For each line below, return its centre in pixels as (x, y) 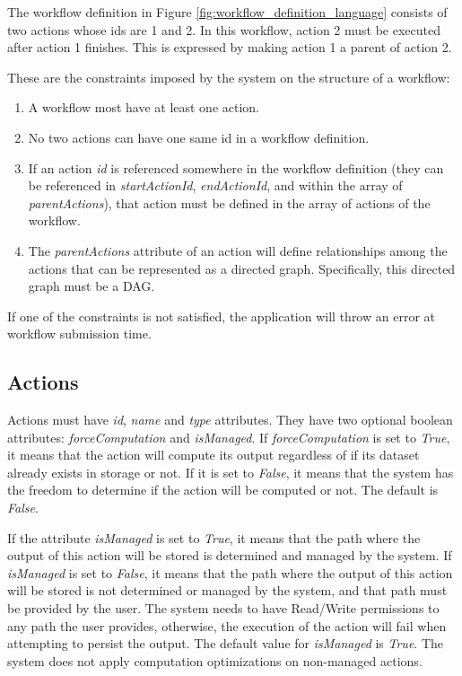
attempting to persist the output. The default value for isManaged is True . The (225, 643)
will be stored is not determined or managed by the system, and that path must (227, 590)
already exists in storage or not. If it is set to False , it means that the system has (231, 472)
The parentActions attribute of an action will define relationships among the (238, 250)
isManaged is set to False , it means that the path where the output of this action (230, 572)
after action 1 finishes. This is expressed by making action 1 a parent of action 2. (230, 47)
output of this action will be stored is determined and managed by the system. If (230, 555)
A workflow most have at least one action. (144, 107)
